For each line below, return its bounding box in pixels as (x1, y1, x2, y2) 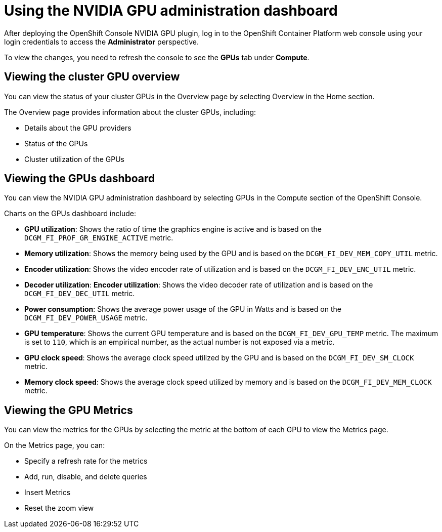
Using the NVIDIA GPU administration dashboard (4, 2, 338, 19)
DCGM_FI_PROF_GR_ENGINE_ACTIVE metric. (24, 233, 173, 242)
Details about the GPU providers (24, 123, 131, 132)
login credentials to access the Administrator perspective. (4, 37, 199, 46)
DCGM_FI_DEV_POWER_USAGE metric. (24, 313, 148, 322)
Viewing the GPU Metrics (4, 403, 133, 417)
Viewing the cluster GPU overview (4, 70, 180, 84)
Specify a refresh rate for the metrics (24, 457, 148, 466)
